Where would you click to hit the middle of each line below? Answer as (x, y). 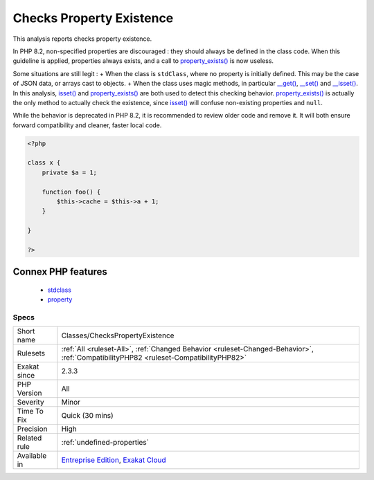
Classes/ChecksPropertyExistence (118, 335)
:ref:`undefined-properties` (105, 443)
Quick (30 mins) (87, 416)
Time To (30, 412)
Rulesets (31, 353)
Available (32, 456)
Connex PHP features (60, 272)
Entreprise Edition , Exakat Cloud (114, 460)
